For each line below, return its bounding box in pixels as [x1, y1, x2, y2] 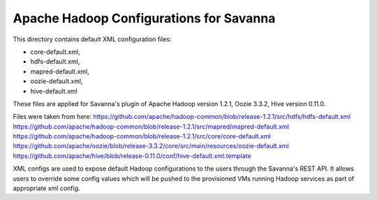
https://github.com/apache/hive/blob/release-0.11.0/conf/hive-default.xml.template [13, 151, 251, 160]
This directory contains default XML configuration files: [13, 35, 172, 43]
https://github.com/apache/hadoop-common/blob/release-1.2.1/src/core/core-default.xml [13, 132, 272, 141]
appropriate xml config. [13, 184, 80, 192]
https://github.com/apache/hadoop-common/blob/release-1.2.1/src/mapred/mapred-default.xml [13, 122, 289, 131]
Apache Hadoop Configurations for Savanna [13, 10, 276, 26]
